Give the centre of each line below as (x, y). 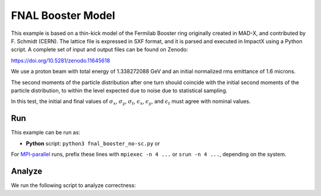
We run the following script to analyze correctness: (73, 185)
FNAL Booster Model (63, 15)
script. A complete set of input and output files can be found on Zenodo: (100, 50)
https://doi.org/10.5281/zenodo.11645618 (60, 60)
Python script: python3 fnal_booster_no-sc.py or (93, 143)
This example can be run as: (45, 133)
